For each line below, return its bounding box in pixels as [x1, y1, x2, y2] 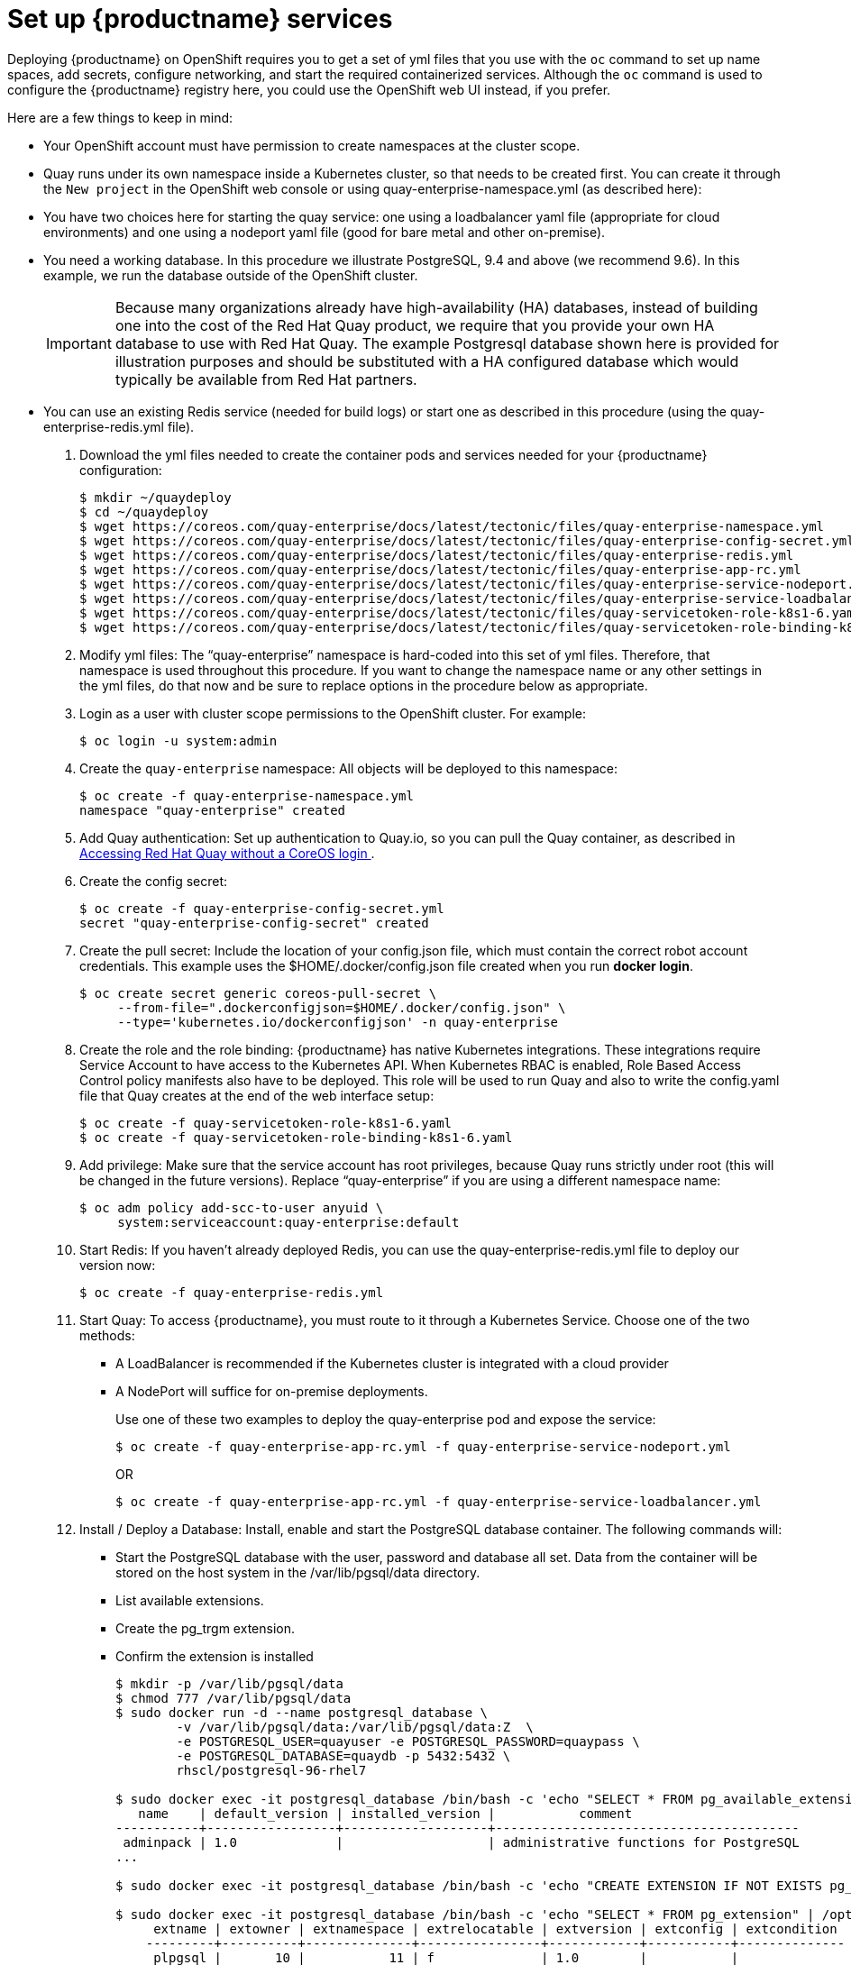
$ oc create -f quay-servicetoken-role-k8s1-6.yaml [79, 1115, 453, 1130]
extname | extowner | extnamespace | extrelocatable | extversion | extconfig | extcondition [153, 1921, 837, 1936]
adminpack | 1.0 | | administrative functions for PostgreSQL [123, 1834, 800, 1850]
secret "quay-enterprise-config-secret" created [79, 915, 429, 930]
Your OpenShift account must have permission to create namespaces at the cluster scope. [43, 137, 581, 153]
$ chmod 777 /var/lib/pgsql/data [115, 1690, 352, 1705]
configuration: [79, 462, 162, 478]
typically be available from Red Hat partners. [114, 370, 417, 388]
